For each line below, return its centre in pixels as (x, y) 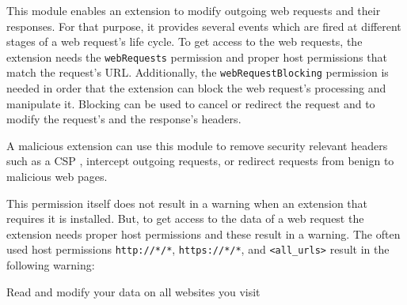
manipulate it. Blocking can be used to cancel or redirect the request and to (191, 103)
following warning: (51, 265)
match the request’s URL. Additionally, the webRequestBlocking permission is (198, 72)
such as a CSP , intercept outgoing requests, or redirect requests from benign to (200, 161)
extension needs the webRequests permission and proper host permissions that (197, 56)
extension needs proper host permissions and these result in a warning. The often (203, 233)
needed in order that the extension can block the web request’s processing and (196, 88)
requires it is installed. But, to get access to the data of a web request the (185, 218)
